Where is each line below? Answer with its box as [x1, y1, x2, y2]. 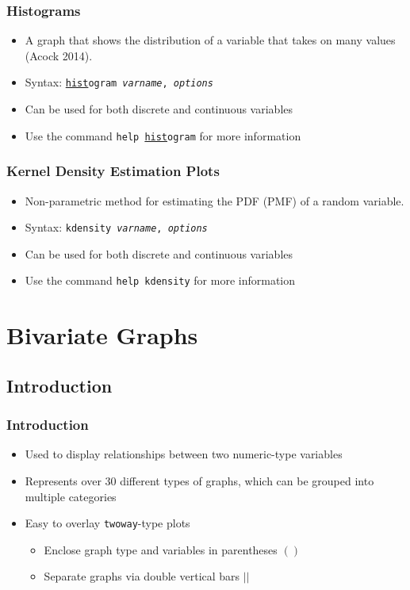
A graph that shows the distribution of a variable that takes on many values [25, 32, 396, 48]
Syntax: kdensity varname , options [25, 219, 208, 236]
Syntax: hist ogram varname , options [25, 74, 213, 90]
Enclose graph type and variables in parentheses [44, 541, 278, 557]
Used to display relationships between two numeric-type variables [25, 446, 343, 462]
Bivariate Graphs [6, 319, 198, 351]
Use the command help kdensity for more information [25, 272, 296, 289]
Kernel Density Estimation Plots [6, 161, 220, 181]
